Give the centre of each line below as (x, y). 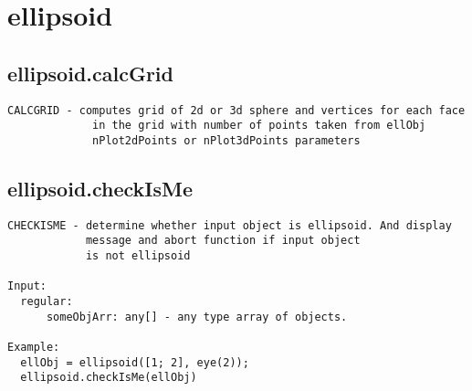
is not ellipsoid (138, 256)
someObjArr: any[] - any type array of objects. (197, 317)
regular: (47, 302)
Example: (34, 347)
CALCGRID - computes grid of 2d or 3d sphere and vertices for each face (236, 110)
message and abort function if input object (223, 241)
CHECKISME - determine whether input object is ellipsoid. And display (230, 225)
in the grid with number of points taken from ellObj (259, 126)
